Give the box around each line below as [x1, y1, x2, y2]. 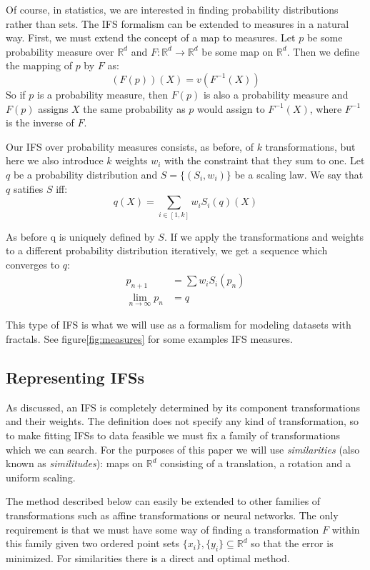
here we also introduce [6, 153, 104, 168]
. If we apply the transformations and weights [164, 229, 364, 244]
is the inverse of [6, 115, 74, 130]
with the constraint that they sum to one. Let [164, 153, 365, 168]
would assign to [197, 101, 265, 116]
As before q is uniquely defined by [6, 229, 155, 244]
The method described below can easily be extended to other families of [6, 494, 321, 509]
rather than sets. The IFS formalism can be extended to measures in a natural [6, 16, 349, 31]
